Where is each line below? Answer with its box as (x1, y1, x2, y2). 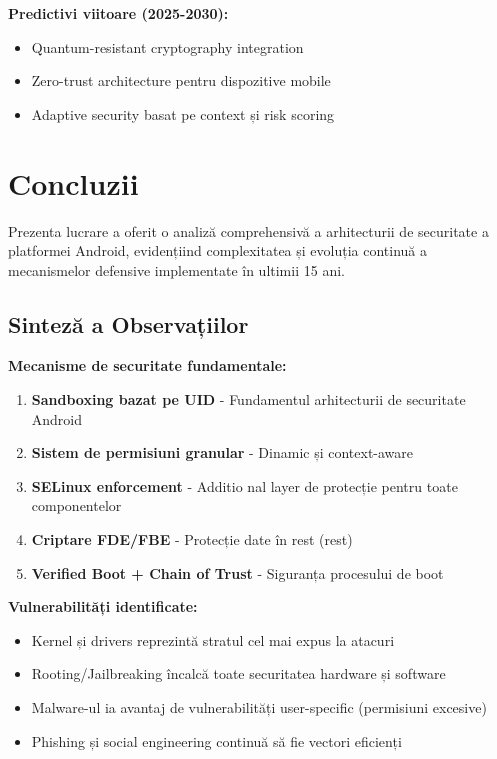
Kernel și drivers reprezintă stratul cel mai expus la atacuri (31, 629, 395, 650)
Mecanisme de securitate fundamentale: (8, 355, 287, 376)
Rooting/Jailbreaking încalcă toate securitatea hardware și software (31, 663, 446, 684)
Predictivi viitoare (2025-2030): (8, 3, 229, 23)
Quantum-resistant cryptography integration (31, 36, 304, 57)
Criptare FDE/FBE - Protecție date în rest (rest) (31, 529, 353, 550)
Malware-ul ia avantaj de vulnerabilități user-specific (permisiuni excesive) (31, 697, 487, 718)
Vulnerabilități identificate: (8, 596, 198, 617)
